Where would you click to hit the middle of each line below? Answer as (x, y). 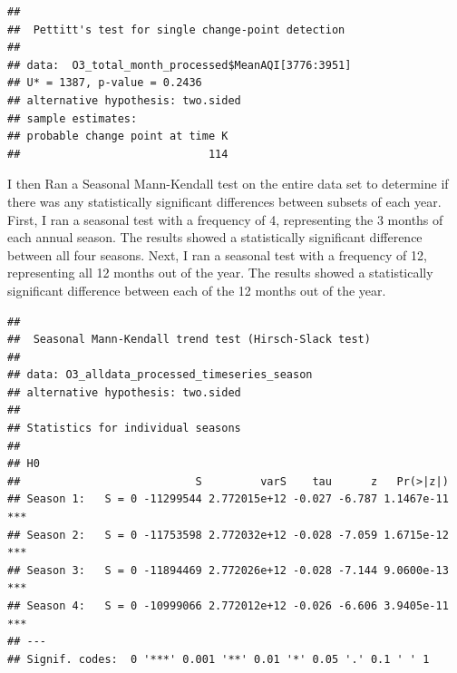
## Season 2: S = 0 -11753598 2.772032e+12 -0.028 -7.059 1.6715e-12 (228, 535)
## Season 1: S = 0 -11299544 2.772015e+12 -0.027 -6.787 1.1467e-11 (228, 499)
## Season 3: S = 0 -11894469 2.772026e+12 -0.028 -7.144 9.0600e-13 (228, 570)
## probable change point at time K (118, 137)
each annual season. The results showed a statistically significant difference (215, 237)
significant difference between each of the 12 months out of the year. (197, 290)
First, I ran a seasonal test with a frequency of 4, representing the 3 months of (225, 219)
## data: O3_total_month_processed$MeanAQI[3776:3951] (180, 65)
